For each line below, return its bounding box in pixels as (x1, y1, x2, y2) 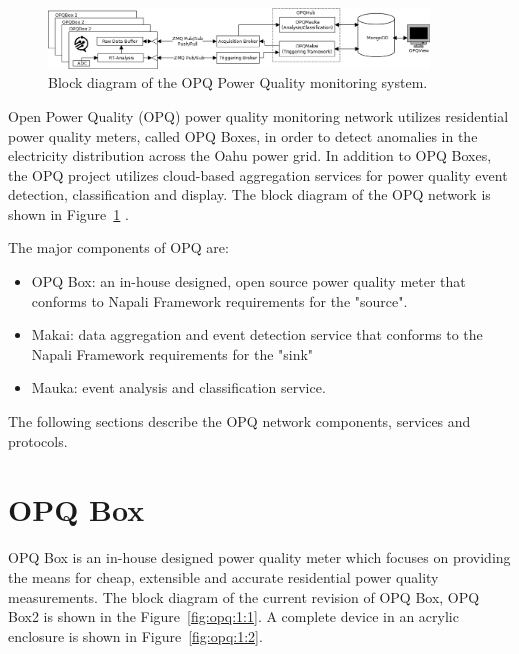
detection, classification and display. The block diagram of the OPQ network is (8, 184, 491, 205)
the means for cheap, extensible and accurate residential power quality (8, 566, 439, 587)
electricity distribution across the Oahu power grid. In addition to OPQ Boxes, (8, 145, 492, 166)
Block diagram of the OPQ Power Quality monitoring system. (48, 72, 428, 93)
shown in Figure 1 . (8, 203, 129, 224)
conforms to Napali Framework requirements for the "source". (31, 290, 408, 311)
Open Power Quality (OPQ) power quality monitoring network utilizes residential (8, 105, 509, 126)
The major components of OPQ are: (8, 237, 229, 258)
